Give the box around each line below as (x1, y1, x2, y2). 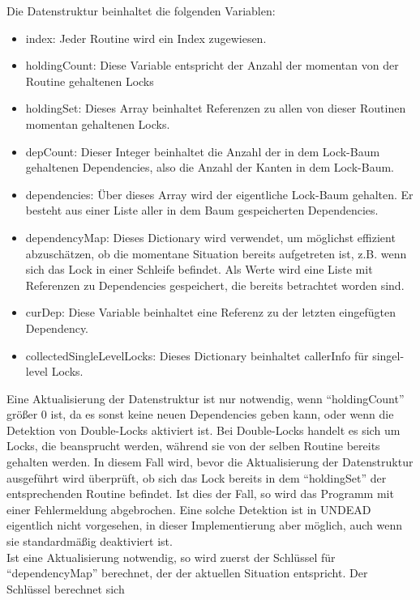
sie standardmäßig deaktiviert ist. (6, 533, 173, 550)
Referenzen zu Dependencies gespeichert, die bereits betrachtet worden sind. (25, 276, 405, 293)
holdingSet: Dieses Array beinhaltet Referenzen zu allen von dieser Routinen (25, 100, 406, 117)
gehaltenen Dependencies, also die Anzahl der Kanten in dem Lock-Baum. (25, 159, 394, 176)
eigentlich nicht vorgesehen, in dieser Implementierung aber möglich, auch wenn (6, 517, 402, 534)
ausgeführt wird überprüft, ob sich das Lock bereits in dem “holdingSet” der (6, 469, 387, 486)
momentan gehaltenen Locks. (25, 115, 170, 132)
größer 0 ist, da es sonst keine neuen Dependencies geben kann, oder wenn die (6, 406, 394, 423)
